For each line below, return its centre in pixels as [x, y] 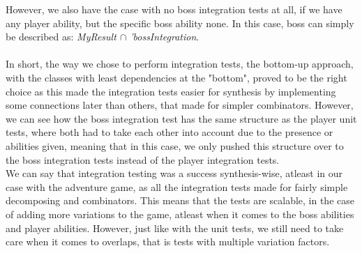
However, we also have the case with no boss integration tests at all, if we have [174, 9]
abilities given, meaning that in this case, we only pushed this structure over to [175, 145]
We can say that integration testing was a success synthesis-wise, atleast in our [174, 173]
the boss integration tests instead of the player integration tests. [143, 159]
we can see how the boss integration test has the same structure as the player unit [181, 118]
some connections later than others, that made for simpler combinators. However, [180, 105]
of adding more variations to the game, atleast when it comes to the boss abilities [180, 214]
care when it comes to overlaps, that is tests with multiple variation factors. [168, 242]
